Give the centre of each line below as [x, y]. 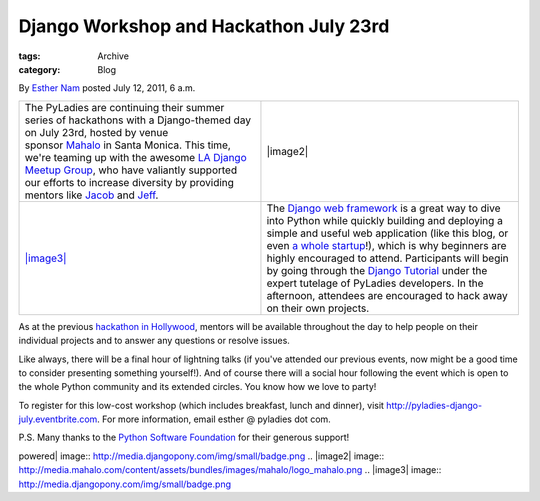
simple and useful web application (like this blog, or [387, 233]
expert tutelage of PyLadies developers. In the [375, 283]
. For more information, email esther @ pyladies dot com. [214, 419]
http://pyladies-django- [434, 405]
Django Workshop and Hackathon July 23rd [204, 26]
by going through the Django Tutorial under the [377, 270]
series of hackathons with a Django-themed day [138, 120]
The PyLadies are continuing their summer [124, 107]
